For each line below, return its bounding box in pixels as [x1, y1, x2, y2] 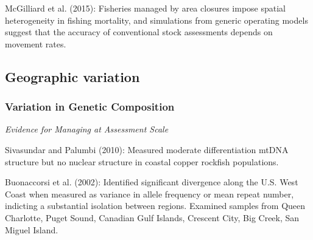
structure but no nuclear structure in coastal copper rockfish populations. [5, 155, 279, 168]
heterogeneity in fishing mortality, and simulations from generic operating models [5, 13, 308, 26]
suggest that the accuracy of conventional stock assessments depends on [5, 26, 273, 38]
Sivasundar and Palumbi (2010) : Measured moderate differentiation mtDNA [5, 143, 289, 156]
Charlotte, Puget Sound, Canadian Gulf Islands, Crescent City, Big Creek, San [5, 211, 300, 224]
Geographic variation [5, 67, 140, 86]
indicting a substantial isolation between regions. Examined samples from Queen [5, 199, 306, 212]
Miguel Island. [5, 223, 58, 236]
